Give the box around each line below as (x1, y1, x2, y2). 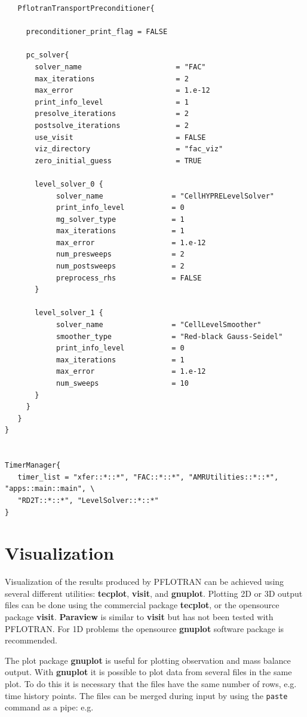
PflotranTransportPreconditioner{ (17, 4, 155, 13)
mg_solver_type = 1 (56, 215, 185, 224)
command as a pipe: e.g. (5, 701, 94, 713)
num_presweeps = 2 (56, 250, 185, 259)
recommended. (5, 634, 57, 646)
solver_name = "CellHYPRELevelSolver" (56, 191, 275, 200)
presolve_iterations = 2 (35, 109, 189, 118)
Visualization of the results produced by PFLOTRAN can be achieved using (5, 575, 284, 588)
